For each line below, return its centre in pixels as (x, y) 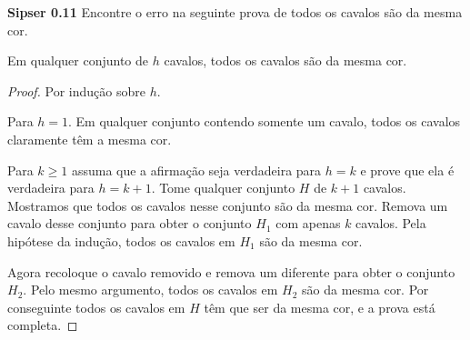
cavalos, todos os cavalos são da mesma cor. (285, 60)
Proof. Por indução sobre (76, 90)
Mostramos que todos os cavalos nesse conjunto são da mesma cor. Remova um (228, 205)
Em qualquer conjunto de (78, 60)
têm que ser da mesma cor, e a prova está (320, 307)
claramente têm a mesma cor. (90, 139)
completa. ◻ (43, 325)
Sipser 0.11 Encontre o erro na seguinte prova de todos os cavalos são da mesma (235, 12)
